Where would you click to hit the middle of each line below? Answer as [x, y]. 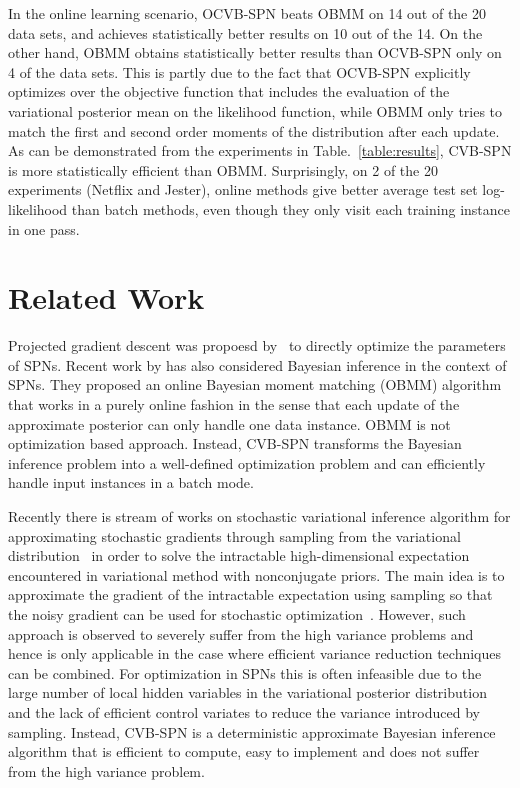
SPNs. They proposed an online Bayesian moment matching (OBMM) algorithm [255, 384]
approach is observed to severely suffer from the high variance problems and [241, 633]
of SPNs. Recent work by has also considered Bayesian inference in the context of [257, 364]
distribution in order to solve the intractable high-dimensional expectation [239, 555]
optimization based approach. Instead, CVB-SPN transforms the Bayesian [235, 443]
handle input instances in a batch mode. [131, 482]
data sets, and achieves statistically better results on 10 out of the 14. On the [245, 32]
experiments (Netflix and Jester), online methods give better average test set [243, 189]
